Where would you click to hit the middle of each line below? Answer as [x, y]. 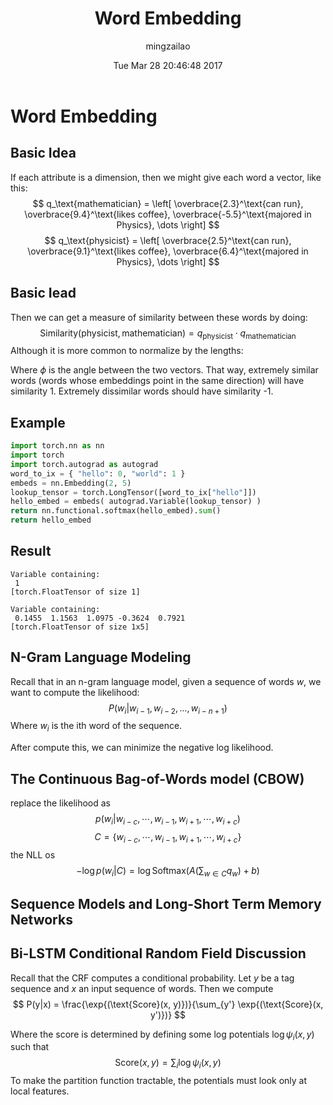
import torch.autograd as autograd [84, 464]
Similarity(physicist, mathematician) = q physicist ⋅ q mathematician [168, 334]
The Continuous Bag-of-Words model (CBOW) [157, 778]
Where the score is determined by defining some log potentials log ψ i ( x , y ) [162, 1035]
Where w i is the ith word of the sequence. [96, 727]
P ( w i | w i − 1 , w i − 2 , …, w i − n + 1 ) [168, 709]
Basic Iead [43, 293]
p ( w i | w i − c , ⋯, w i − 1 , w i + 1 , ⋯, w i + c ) [168, 820]
